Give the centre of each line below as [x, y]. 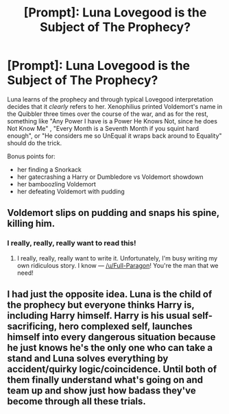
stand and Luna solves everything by [88, 359]
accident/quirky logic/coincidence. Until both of [112, 369]
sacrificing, [32, 327]
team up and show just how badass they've [102, 391]
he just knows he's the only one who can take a [110, 348]
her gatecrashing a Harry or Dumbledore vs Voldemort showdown [110, 177]
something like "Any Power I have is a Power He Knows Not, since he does [112, 121]
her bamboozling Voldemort [56, 184]
